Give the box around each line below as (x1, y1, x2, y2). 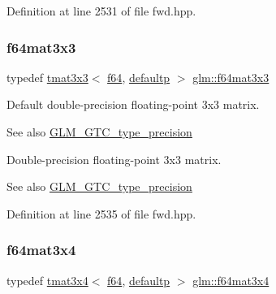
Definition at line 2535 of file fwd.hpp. (6, 205, 196, 222)
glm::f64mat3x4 (192, 271, 270, 288)
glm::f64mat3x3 (192, 68, 270, 85)
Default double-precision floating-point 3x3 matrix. (6, 96, 260, 113)
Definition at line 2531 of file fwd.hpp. (6, 2, 196, 19)
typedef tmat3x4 (6, 271, 88, 288)
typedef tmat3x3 (6, 68, 88, 85)
